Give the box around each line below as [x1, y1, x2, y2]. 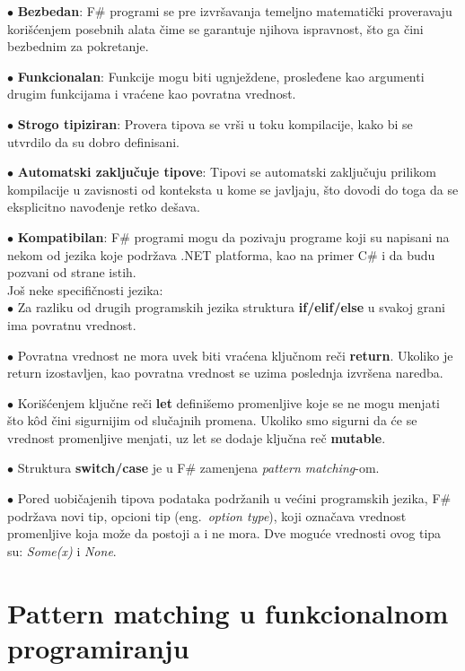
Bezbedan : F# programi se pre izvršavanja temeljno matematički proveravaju [17, 2, 452, 20]
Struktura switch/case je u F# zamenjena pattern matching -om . [17, 458, 380, 477]
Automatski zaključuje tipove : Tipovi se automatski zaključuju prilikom [17, 162, 436, 181]
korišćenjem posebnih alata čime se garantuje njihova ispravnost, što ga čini [7, 19, 424, 38]
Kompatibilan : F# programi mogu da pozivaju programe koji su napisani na [17, 227, 450, 246]
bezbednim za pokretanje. [7, 37, 149, 56]
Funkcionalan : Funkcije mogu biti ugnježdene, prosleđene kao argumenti [17, 66, 425, 85]
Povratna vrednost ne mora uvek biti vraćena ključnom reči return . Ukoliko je [17, 345, 453, 364]
